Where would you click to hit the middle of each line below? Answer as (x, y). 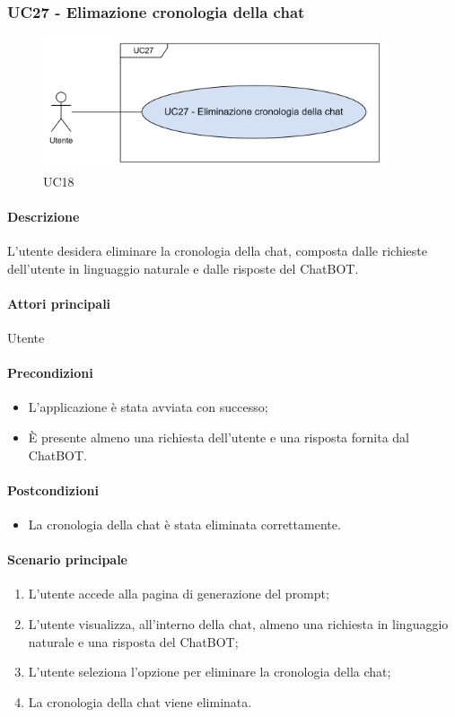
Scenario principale (67, 560)
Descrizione (44, 216)
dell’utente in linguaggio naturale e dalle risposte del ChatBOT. (183, 268)
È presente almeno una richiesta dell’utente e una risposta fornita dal (219, 437)
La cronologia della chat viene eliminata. (140, 701)
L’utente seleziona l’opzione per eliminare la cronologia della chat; (210, 672)
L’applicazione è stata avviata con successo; (148, 407)
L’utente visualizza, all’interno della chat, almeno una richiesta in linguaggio (238, 623)
